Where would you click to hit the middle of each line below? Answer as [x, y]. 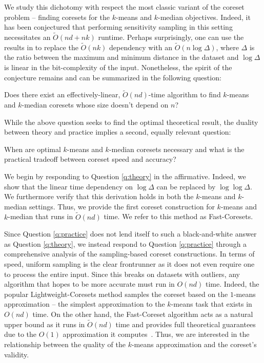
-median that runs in [40, 216]
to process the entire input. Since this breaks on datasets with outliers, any [122, 274]
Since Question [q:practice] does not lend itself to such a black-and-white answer [130, 234]
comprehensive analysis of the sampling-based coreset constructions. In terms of [129, 254]
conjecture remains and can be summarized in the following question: [113, 77]
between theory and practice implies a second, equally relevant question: [118, 132]
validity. [17, 354]
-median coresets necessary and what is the [177, 149]
